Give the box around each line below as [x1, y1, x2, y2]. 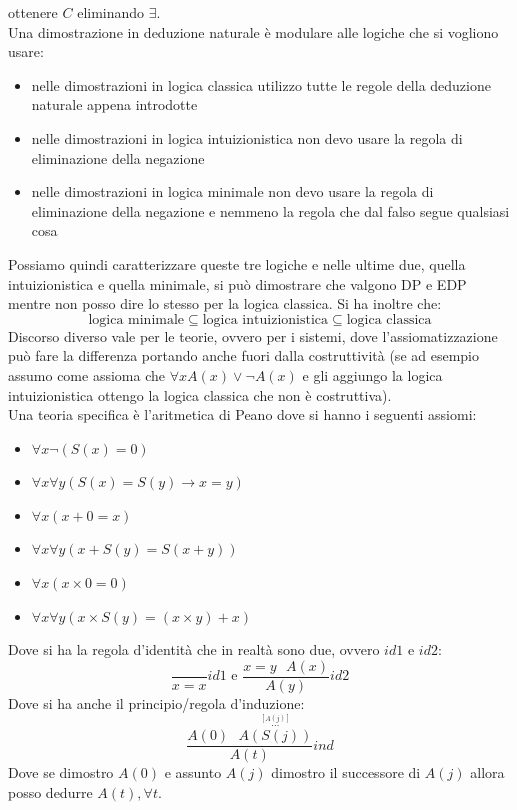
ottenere [8, 2, 58, 22]
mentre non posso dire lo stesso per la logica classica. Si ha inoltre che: [8, 293, 442, 314]
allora [470, 762, 505, 783]
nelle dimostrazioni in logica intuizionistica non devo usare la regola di [31, 127, 463, 148]
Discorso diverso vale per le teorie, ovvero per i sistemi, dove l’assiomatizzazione [8, 325, 498, 346]
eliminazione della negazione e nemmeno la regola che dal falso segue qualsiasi [31, 200, 510, 221]
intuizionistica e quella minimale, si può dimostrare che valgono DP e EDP [8, 273, 467, 294]
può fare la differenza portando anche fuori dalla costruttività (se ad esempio [8, 345, 480, 366]
